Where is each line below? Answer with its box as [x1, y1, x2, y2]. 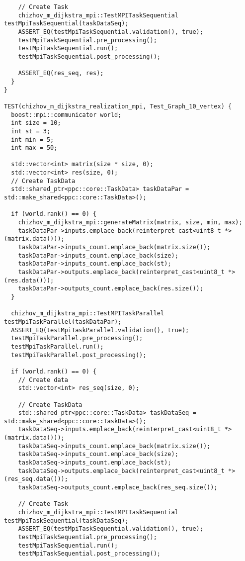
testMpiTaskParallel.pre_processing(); [11, 335, 143, 342]
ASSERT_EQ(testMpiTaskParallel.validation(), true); [11, 326, 189, 334]
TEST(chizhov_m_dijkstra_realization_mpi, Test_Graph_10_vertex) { [4, 102, 232, 110]
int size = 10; [11, 119, 61, 127]
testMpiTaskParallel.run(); [11, 343, 104, 350]
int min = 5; [11, 136, 54, 143]
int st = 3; [11, 127, 51, 135]
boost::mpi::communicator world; [11, 111, 122, 118]
